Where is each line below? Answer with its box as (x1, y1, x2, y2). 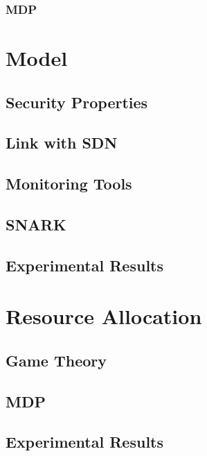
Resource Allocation (6, 302, 202, 330)
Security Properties (6, 91, 148, 112)
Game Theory (6, 349, 107, 371)
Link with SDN (6, 132, 118, 153)
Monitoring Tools (6, 173, 132, 194)
